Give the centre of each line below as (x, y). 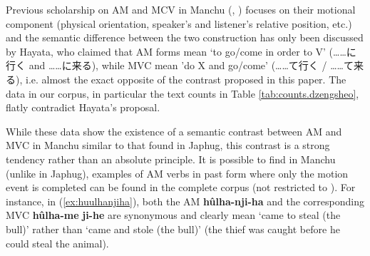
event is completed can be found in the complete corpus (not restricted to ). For (181, 187)
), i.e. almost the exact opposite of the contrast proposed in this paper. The (181, 79)
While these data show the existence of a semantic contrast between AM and (174, 131)
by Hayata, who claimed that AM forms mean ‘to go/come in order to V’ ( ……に (181, 51)
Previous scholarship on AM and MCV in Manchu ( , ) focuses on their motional (181, 9)
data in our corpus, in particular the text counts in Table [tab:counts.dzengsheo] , (183, 93)
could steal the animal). (57, 243)
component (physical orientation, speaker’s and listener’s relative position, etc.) (179, 23)
